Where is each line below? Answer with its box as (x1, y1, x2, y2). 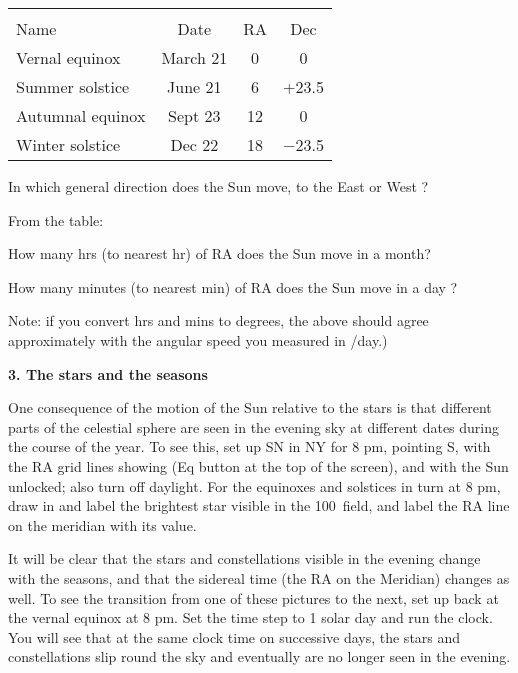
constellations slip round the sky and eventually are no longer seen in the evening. (8, 646, 511, 667)
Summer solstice (16, 75, 130, 98)
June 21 (167, 75, 222, 98)
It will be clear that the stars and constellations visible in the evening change (8, 548, 481, 569)
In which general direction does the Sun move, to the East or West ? (8, 176, 429, 196)
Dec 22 (170, 133, 219, 156)
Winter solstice (16, 133, 121, 156)
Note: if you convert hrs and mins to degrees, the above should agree (8, 310, 429, 331)
